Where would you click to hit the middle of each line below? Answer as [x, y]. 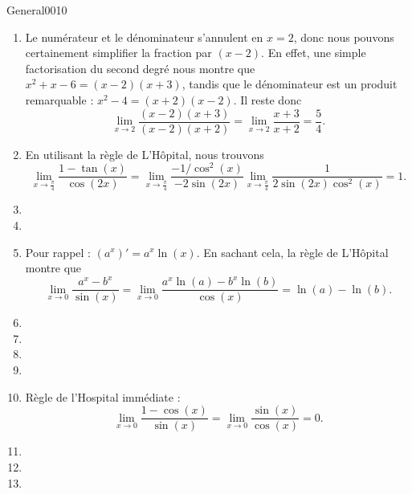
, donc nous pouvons [344, 37]
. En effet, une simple [314, 53]
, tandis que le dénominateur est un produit [290, 84]
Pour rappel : [58, 252]
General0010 [37, 10]
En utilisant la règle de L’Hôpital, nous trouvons [145, 154]
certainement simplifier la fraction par [118, 53]
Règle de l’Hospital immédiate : [103, 396]
